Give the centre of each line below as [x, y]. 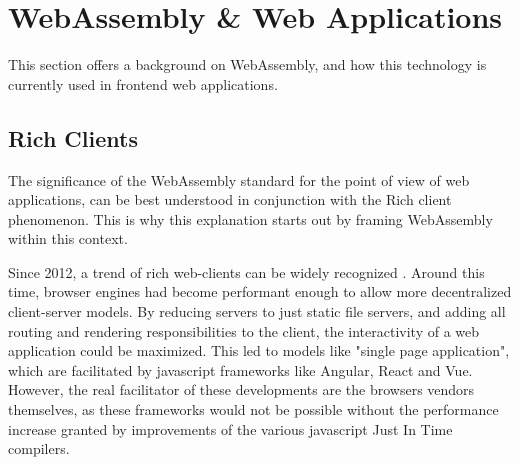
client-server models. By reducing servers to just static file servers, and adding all [257, 311]
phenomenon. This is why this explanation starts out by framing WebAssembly [250, 218]
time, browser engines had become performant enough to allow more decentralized [260, 291]
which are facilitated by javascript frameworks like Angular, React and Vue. [240, 369]
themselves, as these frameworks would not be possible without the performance [253, 409]
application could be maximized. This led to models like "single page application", [259, 350]
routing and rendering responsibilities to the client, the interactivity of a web [244, 330]
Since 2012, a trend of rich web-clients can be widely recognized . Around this [246, 271]
